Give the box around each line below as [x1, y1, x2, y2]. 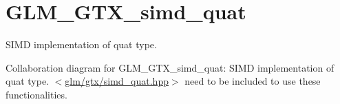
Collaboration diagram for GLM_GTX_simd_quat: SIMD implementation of [6, 60, 334, 74]
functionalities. [6, 87, 67, 101]
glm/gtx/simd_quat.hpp [65, 74, 169, 88]
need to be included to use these [184, 74, 321, 88]
